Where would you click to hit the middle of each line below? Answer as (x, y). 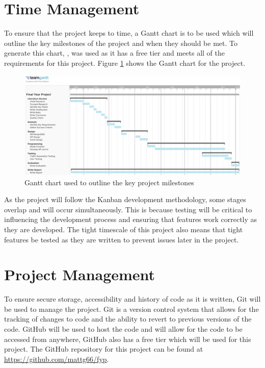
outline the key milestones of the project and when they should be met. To (121, 43)
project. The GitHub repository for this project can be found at (104, 349)
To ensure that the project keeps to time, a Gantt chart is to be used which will (129, 33)
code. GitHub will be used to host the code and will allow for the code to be (123, 329)
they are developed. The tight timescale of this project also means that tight (124, 229)
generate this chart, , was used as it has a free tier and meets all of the (115, 53)
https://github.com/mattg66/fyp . (57, 359)
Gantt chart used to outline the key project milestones (109, 182)
